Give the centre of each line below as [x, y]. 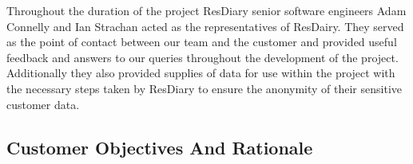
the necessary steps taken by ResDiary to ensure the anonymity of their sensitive [204, 88]
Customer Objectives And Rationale [160, 147]
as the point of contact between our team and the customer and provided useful [202, 42]
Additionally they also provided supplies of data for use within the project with [201, 73]
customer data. [43, 104]
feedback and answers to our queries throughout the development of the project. [203, 57]
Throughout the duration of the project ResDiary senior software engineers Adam [206, 10]
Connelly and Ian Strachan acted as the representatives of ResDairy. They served [205, 26]
